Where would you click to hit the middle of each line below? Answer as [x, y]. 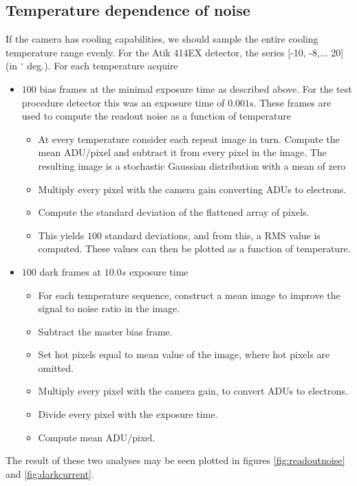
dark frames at [71, 271]
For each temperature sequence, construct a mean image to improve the [189, 295]
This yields [61, 235]
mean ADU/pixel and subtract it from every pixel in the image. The [182, 152]
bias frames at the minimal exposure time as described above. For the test [196, 88]
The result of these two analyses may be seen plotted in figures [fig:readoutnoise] [175, 460]
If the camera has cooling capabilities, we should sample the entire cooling [162, 39]
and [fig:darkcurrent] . [50, 473]
